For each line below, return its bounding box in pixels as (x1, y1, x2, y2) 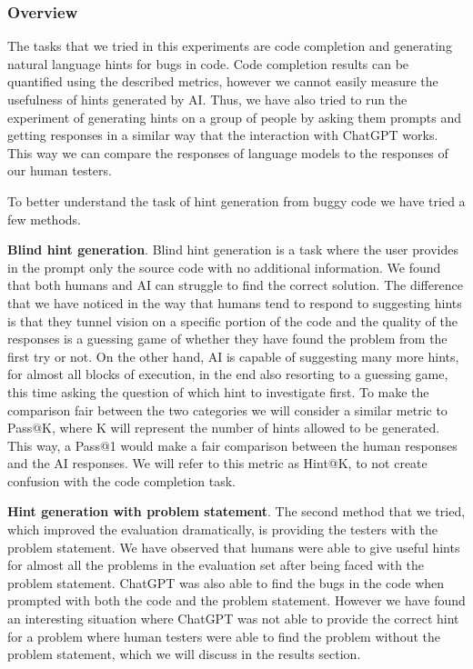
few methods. (7, 209, 81, 228)
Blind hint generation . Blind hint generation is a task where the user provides (7, 240, 458, 259)
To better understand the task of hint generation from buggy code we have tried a (7, 191, 466, 210)
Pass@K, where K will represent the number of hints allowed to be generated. (7, 418, 440, 437)
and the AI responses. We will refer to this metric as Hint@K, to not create (7, 454, 428, 473)
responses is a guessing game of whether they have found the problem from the (7, 329, 448, 348)
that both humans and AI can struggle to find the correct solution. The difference (7, 275, 463, 295)
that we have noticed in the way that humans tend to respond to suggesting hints (7, 293, 462, 312)
